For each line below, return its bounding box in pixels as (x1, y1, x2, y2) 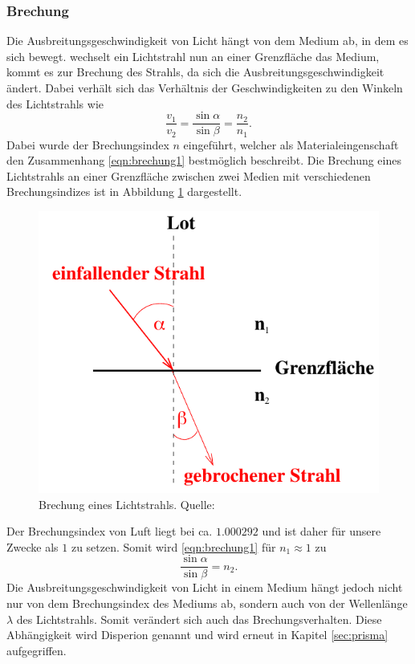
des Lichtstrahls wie (6, 95, 104, 112)
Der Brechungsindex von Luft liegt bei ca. (6, 523, 213, 540)
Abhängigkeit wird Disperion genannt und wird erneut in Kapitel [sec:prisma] (6, 626, 389, 643)
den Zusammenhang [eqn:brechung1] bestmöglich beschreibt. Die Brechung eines (6, 152, 401, 169)
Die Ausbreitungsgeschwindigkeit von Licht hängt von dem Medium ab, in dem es (6, 32, 409, 49)
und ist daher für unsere (262, 523, 381, 540)
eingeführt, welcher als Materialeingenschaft (183, 136, 399, 153)
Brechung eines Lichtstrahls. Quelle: (39, 495, 215, 512)
